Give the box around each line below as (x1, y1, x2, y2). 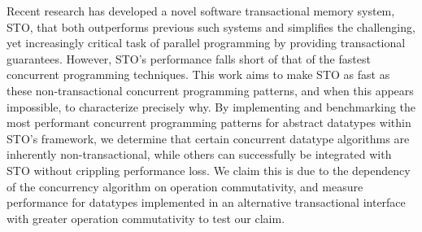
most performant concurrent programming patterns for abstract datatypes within (7, 114, 411, 131)
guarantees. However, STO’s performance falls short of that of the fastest (7, 50, 371, 67)
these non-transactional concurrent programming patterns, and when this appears (7, 81, 414, 98)
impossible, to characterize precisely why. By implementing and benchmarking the (7, 98, 416, 115)
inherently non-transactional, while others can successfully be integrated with (7, 146, 392, 163)
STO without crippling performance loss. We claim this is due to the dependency (7, 161, 411, 178)
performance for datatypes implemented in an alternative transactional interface (7, 194, 406, 211)
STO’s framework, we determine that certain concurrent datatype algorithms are (7, 129, 410, 147)
